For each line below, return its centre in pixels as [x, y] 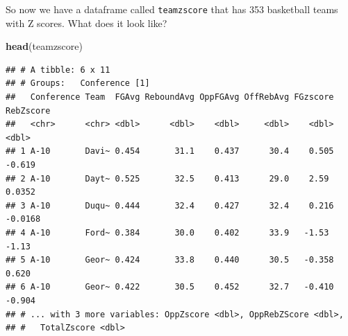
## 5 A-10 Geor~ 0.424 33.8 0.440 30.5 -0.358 [170, 260]
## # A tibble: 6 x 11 [58, 70]
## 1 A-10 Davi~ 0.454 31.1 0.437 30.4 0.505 [170, 151]
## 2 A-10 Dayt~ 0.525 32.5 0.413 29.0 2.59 [167, 178]
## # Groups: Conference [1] [78, 83]
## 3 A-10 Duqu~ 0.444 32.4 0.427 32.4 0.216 [170, 205]
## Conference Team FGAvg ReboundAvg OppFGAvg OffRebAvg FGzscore [170, 97]
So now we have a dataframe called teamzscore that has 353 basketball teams [172, 9]
